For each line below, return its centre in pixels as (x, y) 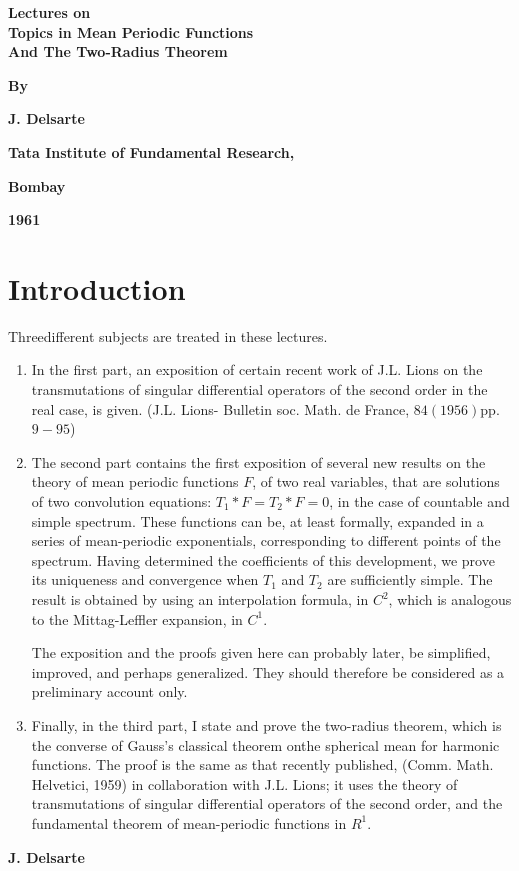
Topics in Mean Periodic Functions (131, 31)
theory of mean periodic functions (135, 481)
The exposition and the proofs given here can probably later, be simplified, (261, 652)
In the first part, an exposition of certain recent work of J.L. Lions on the (257, 369)
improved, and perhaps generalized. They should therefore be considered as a (268, 671)
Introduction (97, 287)
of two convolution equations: (121, 501)
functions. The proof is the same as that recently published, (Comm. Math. (262, 764)
